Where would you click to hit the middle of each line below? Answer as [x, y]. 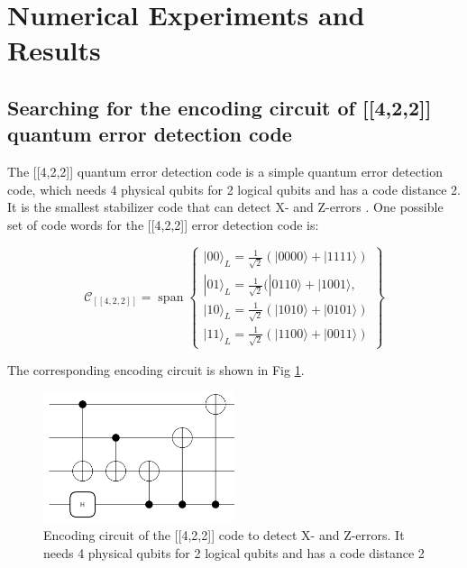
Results [54, 50]
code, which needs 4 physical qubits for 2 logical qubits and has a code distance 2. [234, 189]
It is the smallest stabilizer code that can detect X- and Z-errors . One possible [225, 207]
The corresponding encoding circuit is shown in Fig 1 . [156, 369]
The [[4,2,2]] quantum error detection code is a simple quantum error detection [225, 172]
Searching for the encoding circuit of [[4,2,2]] [220, 107]
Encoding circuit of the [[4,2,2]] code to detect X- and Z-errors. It [224, 535]
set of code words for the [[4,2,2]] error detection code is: [163, 224]
